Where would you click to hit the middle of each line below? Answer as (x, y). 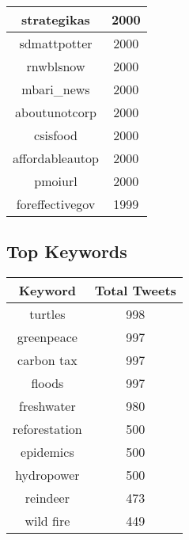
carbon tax (47, 360)
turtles (47, 314)
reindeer (47, 498)
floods (47, 383)
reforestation (47, 429)
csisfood (56, 135)
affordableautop (56, 158)
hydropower (47, 475)
